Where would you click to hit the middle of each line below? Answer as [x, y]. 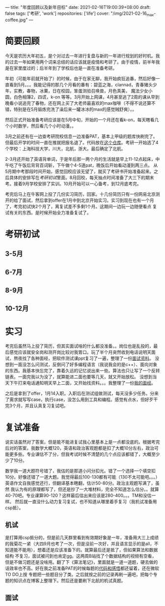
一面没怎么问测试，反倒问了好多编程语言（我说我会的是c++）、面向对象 [85, 364]
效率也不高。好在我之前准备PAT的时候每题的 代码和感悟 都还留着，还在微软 [84, 568]
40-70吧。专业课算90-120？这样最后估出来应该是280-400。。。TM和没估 [78, 495]
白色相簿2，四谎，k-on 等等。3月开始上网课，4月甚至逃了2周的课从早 [84, 97]
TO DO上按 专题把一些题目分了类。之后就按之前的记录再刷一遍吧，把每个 [79, 575]
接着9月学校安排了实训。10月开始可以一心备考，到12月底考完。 [77, 183]
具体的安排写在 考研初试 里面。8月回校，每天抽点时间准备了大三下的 [77, 177]
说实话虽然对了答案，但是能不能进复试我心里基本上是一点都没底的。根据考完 [82, 442]
